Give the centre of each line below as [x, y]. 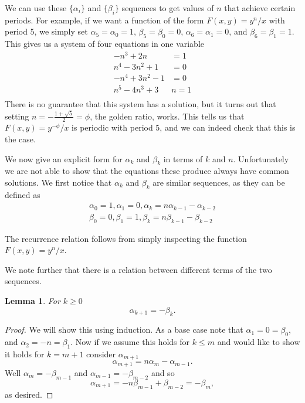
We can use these [36, 8]
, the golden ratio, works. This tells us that [167, 116]
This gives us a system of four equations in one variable [105, 44]
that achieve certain [260, 8]
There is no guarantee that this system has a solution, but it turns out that [140, 104]
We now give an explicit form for [64, 158]
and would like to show [259, 342]
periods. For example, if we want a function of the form [104, 20]
